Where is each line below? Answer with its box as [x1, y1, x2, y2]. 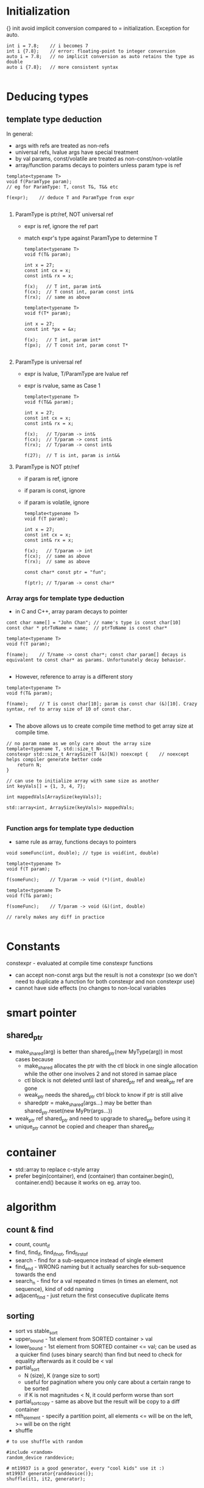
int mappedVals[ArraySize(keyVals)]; [6, 794, 102, 800]
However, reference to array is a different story [15, 673, 133, 681]
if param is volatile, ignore [24, 499, 90, 506]
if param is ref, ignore [24, 475, 79, 482]
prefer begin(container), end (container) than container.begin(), [15, 1172, 174, 1179]
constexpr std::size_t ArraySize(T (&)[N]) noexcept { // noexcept [6, 751, 189, 757]
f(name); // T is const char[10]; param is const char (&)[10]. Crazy [6, 701, 198, 707]
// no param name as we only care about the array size [6, 740, 151, 747]
